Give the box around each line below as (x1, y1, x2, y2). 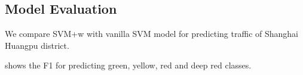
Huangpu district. (5, 39, 69, 51)
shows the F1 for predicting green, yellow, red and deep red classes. (5, 59, 252, 71)
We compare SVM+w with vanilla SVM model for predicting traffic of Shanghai (5, 27, 298, 40)
